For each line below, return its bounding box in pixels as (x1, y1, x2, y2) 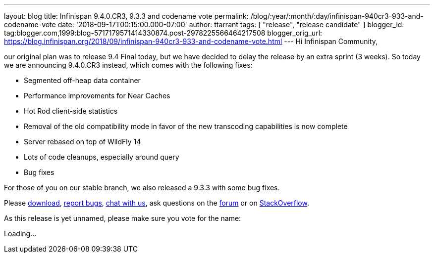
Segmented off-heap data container (24, 76, 141, 85)
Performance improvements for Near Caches (24, 91, 170, 100)
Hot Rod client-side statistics (24, 107, 118, 115)
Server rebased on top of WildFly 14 (24, 137, 141, 146)
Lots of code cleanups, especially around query (24, 153, 179, 161)
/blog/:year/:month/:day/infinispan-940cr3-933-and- (250, 12, 424, 20)
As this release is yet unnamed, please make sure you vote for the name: (4, 214, 241, 222)
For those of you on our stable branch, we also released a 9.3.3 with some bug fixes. (4, 183, 280, 192)
